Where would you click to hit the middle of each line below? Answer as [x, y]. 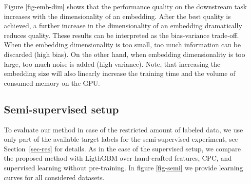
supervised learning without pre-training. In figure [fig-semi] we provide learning [124, 167]
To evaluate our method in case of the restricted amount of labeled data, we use [124, 129]
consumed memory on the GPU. [52, 83]
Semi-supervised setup [61, 109]
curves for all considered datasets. [54, 177]
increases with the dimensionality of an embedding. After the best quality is [117, 16]
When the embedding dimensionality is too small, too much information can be [123, 45]
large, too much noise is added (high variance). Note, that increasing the [112, 64]
